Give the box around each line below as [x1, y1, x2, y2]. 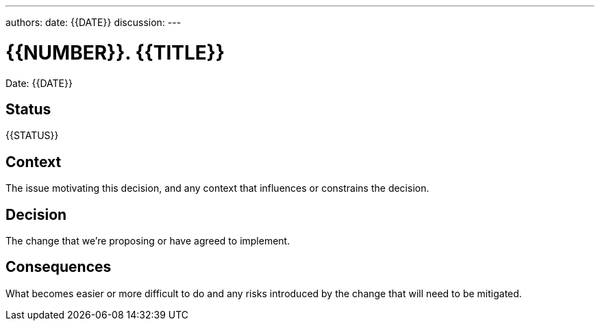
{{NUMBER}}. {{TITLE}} [5, 40, 225, 64]
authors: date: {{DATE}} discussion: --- [5, 16, 182, 28]
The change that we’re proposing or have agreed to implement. [5, 235, 290, 247]
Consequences [5, 258, 112, 276]
